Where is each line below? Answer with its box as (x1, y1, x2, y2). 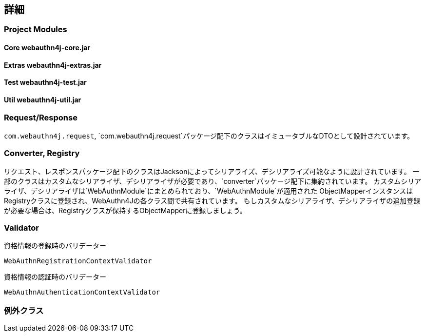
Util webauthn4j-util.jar (4, 95, 81, 104)
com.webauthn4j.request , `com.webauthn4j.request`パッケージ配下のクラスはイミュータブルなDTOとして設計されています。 (4, 131, 414, 140)
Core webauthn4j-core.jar (4, 43, 91, 52)
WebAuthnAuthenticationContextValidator (4, 288, 160, 296)
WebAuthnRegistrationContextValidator (4, 257, 152, 265)
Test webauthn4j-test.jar (4, 78, 87, 87)
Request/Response (4, 113, 77, 123)
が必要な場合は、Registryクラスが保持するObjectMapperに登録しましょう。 (4, 206, 247, 215)
